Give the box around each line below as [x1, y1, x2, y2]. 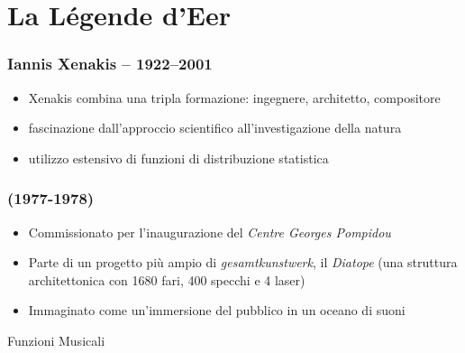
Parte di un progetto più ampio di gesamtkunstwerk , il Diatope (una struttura [28, 253, 458, 272]
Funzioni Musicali [7, 330, 105, 349]
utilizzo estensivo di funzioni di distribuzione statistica [28, 148, 329, 167]
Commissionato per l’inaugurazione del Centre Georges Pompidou [28, 222, 391, 241]
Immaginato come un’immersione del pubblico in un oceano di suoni [28, 301, 406, 320]
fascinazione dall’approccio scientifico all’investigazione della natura [28, 118, 402, 137]
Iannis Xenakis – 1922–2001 [7, 52, 213, 75]
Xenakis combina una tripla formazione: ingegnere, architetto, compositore [28, 88, 441, 107]
